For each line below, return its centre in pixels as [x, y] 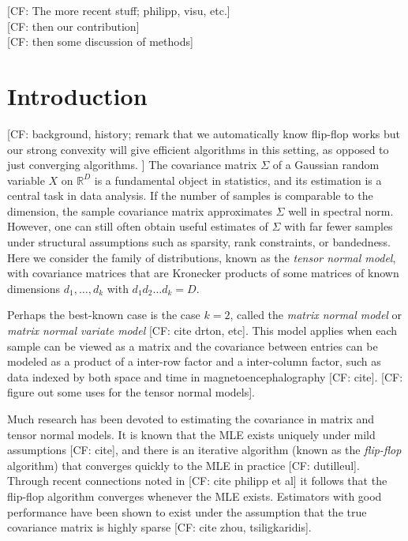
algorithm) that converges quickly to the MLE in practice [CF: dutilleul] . [183, 465]
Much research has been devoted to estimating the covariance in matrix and [191, 419]
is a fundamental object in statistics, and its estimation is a [238, 180]
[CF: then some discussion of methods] [100, 41]
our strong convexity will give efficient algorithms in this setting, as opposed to [198, 149]
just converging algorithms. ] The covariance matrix [132, 165]
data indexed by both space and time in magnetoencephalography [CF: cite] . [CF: [205, 376]
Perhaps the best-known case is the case [104, 315]
